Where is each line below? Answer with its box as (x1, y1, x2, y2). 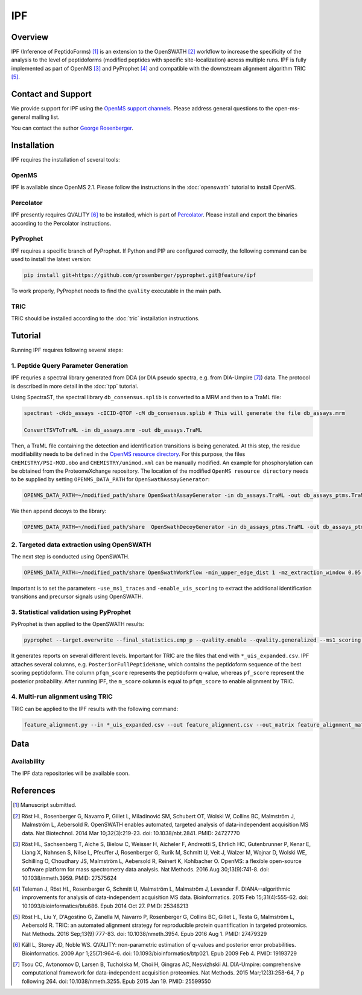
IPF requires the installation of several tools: (11, 156, 120, 163)
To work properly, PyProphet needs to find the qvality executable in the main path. (11, 287, 222, 294)
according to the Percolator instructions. (11, 220, 112, 227)
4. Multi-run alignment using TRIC (11, 692, 113, 701)
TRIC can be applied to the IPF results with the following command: (11, 705, 179, 712)
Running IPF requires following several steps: (11, 347, 124, 354)
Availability (11, 757, 45, 766)
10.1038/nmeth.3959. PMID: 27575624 (22, 874, 117, 882)
